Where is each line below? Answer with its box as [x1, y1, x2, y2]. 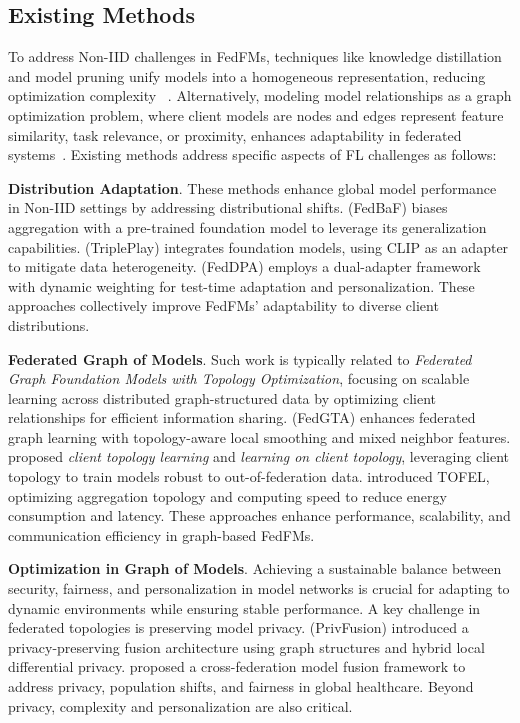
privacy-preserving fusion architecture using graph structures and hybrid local [8, 636, 485, 657]
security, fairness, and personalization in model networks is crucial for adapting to [8, 578, 510, 599]
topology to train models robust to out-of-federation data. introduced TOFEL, [8, 466, 490, 487]
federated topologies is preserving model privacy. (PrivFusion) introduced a [8, 617, 469, 638]
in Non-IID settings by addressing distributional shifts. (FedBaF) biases [8, 197, 448, 218]
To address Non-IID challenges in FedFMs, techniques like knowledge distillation [8, 46, 502, 67]
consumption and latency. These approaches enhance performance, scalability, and [8, 505, 511, 526]
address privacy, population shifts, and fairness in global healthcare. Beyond [8, 676, 474, 697]
